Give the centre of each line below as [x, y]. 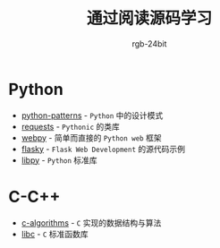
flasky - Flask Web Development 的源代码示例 [103, 149]
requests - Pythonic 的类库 [70, 126]
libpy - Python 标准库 [59, 160]
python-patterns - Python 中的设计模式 [92, 115]
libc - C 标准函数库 [55, 234]
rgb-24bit [149, 43]
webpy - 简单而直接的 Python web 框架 [91, 137]
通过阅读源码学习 [149, 18]
